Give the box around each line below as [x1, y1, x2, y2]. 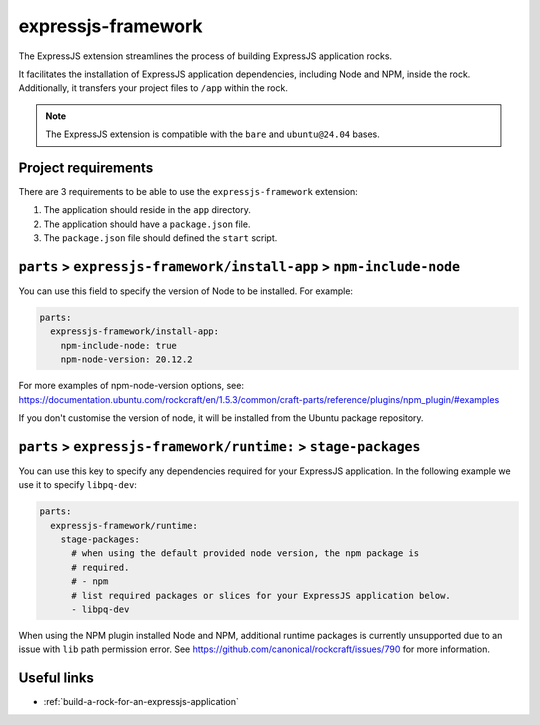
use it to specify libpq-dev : [18, 479, 137, 491]
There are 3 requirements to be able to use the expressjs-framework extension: [18, 186, 359, 198]
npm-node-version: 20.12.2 [60, 354, 194, 365]
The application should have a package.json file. [43, 218, 251, 230]
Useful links [18, 670, 95, 687]
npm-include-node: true [60, 340, 177, 351]
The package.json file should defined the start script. [43, 232, 278, 244]
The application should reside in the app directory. [43, 204, 252, 216]
